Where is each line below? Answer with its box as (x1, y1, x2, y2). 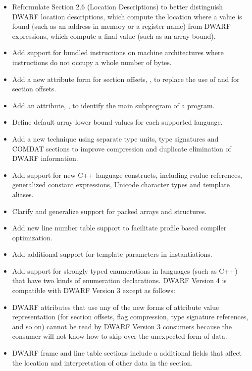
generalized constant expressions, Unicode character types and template (12, 179, 230, 190)
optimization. (12, 232, 52, 242)
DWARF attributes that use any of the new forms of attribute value (12, 301, 219, 312)
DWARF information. (12, 153, 78, 163)
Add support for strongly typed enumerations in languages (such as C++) (12, 265, 238, 276)
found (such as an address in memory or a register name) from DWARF (12, 21, 231, 31)
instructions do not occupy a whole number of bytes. (12, 57, 172, 67)
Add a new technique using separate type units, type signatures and (12, 133, 219, 144)
